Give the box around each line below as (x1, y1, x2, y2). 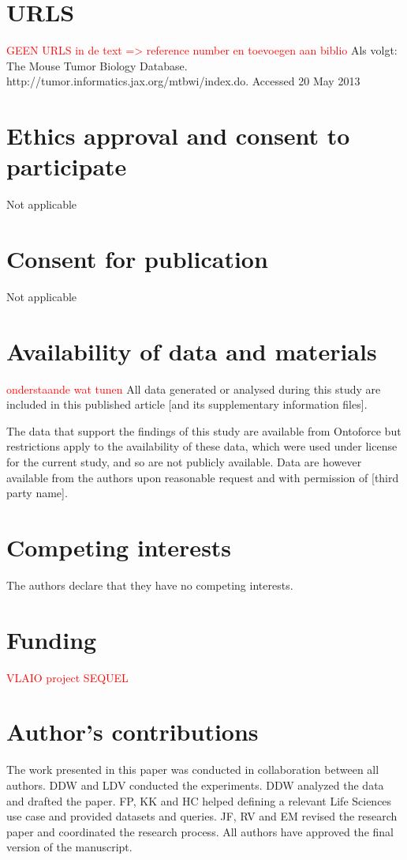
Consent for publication (6, 243, 268, 274)
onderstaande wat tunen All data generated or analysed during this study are (6, 380, 381, 397)
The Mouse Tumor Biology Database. (6, 57, 188, 74)
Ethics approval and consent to (6, 119, 350, 152)
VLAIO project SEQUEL (6, 669, 129, 685)
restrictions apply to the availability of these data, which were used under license (6, 438, 398, 455)
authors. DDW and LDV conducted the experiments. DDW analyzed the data (6, 776, 384, 793)
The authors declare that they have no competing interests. (6, 576, 293, 593)
